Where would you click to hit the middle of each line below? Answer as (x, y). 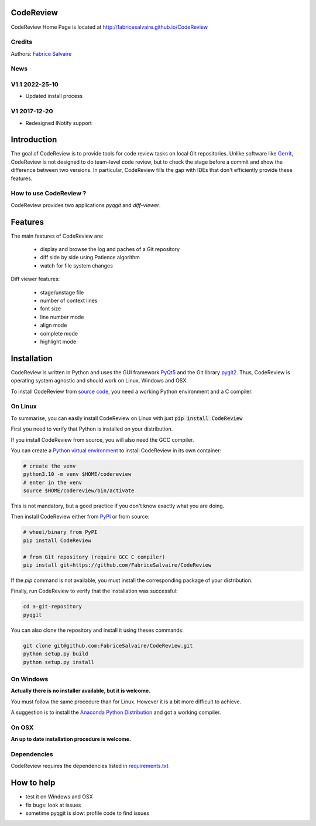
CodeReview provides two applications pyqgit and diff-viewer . (86, 205)
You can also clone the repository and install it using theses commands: (97, 630)
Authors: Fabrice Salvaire (41, 53)
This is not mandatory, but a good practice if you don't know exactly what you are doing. (118, 506)
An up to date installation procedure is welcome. (71, 739)
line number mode (62, 317)
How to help (33, 783)
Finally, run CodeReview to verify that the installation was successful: (94, 591)
